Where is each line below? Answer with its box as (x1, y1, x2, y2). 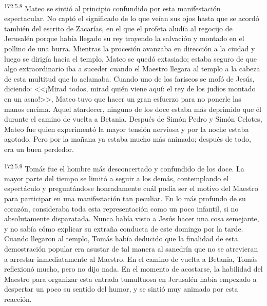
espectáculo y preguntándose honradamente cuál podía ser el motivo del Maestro (4, 183, 258, 194)
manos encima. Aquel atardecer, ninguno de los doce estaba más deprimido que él (4, 103, 261, 114)
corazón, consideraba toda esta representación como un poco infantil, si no (4, 203, 239, 214)
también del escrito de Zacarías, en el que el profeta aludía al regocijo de (4, 23, 233, 33)
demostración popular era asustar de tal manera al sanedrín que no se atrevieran (4, 243, 258, 254)
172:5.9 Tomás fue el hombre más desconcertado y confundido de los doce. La (4, 161, 244, 174)
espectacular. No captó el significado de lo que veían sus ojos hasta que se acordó (4, 13, 259, 24)
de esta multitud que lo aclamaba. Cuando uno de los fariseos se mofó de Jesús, (4, 73, 255, 84)
